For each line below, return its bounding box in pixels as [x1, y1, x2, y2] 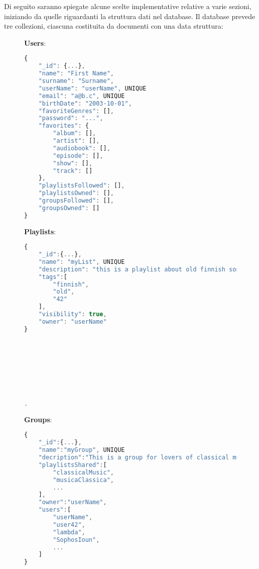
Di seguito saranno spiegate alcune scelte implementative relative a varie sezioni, [4, 1, 251, 11]
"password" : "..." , [38, 115, 103, 122]
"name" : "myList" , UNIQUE [38, 258, 125, 265]
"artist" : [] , [53, 137, 100, 144]
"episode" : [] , [53, 152, 103, 159]
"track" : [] [53, 167, 93, 174]
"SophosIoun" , [53, 536, 100, 543]
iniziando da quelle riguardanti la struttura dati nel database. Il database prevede [4, 11, 255, 21]
